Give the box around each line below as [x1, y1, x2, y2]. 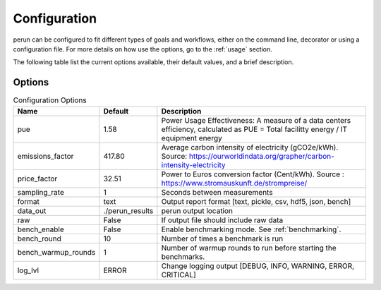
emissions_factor [17, 151, 74, 161]
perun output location [161, 205, 233, 215]
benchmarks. [161, 251, 205, 261]
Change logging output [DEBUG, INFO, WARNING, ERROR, [161, 261, 355, 271]
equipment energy [161, 133, 222, 143]
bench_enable [17, 224, 64, 234]
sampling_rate [17, 187, 65, 197]
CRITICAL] [161, 270, 197, 279]
